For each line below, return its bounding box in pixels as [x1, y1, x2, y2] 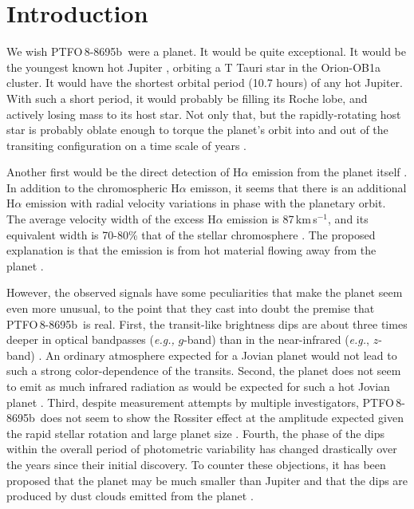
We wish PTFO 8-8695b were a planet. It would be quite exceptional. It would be [6, 43, 406, 60]
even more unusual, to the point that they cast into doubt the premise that [6, 300, 375, 317]
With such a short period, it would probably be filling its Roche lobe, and [6, 89, 368, 106]
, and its [328, 211, 369, 227]
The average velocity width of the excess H [6, 211, 216, 227]
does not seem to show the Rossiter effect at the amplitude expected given [40, 409, 404, 426]
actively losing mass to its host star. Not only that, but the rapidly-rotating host [6, 105, 401, 122]
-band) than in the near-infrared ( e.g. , [183, 331, 369, 348]
